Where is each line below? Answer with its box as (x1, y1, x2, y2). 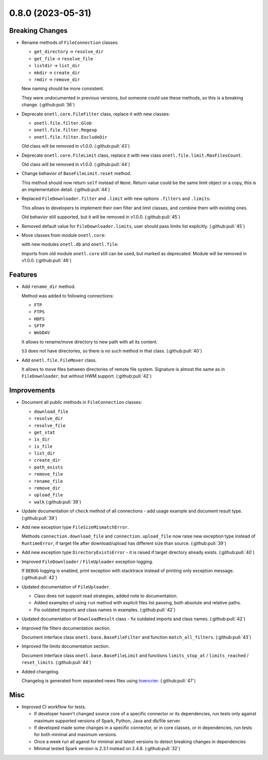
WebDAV (34, 330, 50, 336)
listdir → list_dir (34, 63, 80, 69)
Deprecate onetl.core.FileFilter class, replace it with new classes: (21, 111, 170, 117)
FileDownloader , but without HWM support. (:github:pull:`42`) (21, 373, 152, 379)
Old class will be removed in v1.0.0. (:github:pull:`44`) (21, 161, 130, 167)
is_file (34, 443, 53, 449)
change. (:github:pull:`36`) (21, 102, 75, 108)
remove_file (34, 472, 63, 477)
